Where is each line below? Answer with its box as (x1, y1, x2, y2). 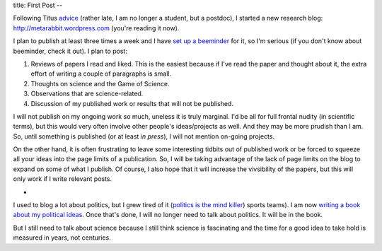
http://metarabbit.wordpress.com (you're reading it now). (13, 23, 180, 32)
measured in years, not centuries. (13, 233, 111, 242)
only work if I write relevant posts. (13, 175, 112, 183)
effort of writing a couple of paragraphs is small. (30, 69, 172, 78)
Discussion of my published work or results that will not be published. (30, 99, 233, 107)
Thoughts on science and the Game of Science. (30, 79, 170, 88)
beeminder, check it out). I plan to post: (13, 47, 127, 55)
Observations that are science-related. (30, 89, 144, 98)
